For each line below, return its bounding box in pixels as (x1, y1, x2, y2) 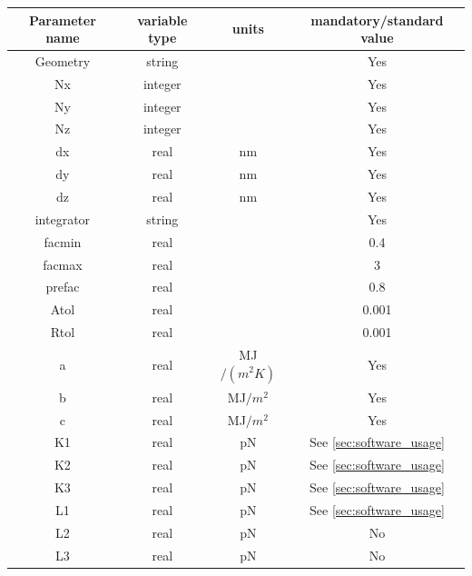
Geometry (34, 51, 91, 70)
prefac (45, 277, 80, 296)
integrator (34, 209, 91, 228)
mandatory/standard (310, 10, 444, 29)
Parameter (28, 10, 96, 29)
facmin (44, 232, 82, 251)
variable (137, 10, 188, 29)
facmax (43, 254, 83, 273)
